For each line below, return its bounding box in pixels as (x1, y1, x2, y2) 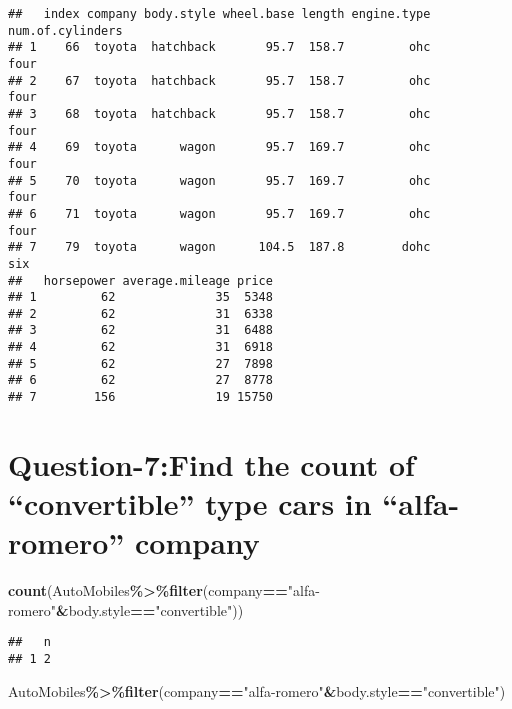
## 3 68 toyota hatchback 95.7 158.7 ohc (8, 106, 431, 121)
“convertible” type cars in (8, 483, 372, 524)
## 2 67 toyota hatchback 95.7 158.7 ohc (8, 73, 431, 88)
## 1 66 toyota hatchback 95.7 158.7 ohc (8, 40, 431, 55)
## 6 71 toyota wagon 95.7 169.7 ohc (8, 206, 431, 221)
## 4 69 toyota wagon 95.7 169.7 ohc (8, 140, 431, 155)
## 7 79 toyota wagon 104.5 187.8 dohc (8, 240, 431, 255)
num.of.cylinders (8, 23, 123, 38)
